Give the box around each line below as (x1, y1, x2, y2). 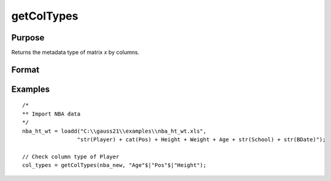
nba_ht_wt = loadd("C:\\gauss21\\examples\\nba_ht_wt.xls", (22, 127, 207, 135)
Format (11, 64, 40, 75)
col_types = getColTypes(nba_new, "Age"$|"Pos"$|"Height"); (22, 162, 207, 169)
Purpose (11, 32, 45, 43)
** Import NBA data (22, 110, 81, 117)
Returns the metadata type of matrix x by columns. (11, 49, 140, 56)
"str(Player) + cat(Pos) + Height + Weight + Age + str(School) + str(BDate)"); (77, 136, 326, 143)
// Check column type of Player (22, 153, 120, 160)
